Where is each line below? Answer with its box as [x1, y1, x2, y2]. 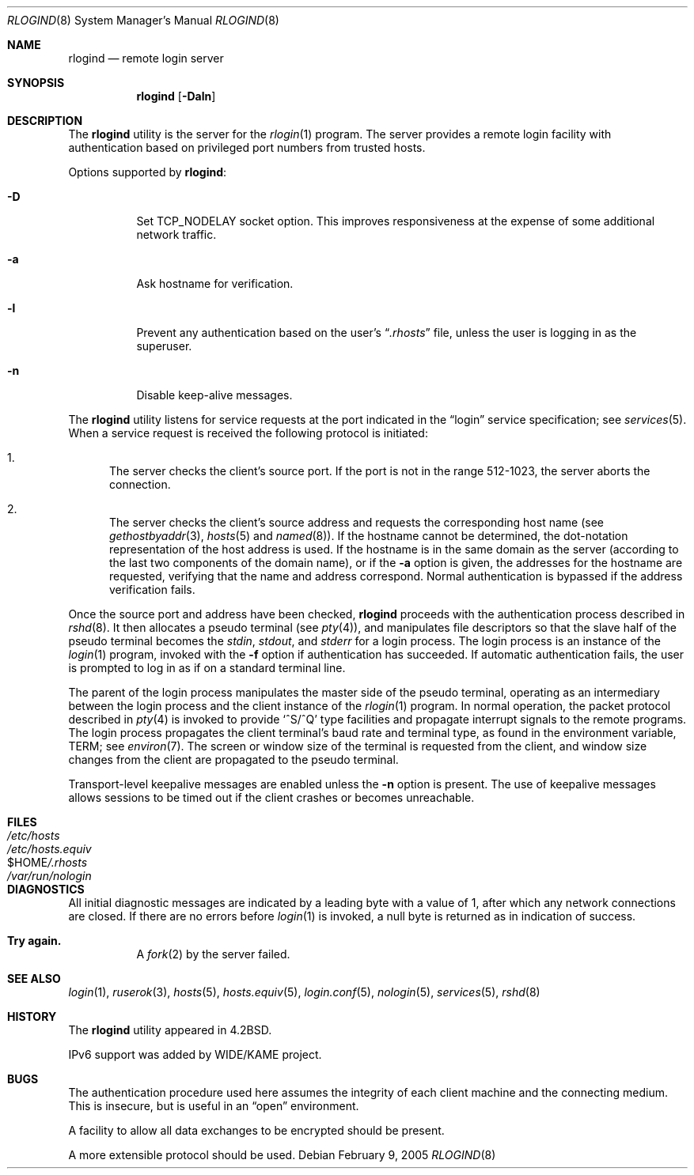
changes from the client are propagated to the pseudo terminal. [68, 753, 399, 766]
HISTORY [7, 1010, 57, 1023]
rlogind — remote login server [68, 51, 224, 65]
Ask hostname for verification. [136, 277, 294, 290]
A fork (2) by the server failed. [136, 947, 290, 961]
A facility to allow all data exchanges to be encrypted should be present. [68, 1124, 445, 1137]
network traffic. [136, 228, 217, 241]
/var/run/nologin [7, 869, 92, 882]
